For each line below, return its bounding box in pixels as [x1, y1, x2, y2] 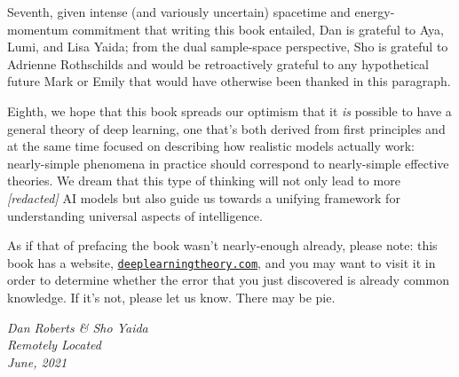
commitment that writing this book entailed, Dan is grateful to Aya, [72, 20, 444, 38]
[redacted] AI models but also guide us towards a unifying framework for [7, 188, 400, 207]
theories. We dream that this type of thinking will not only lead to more [7, 171, 400, 190]
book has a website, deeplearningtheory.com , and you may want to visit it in [7, 253, 436, 271]
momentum [7, 20, 68, 38]
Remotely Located [7, 335, 101, 354]
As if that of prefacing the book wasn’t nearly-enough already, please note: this [7, 236, 438, 255]
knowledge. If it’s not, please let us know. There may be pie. [7, 287, 336, 306]
